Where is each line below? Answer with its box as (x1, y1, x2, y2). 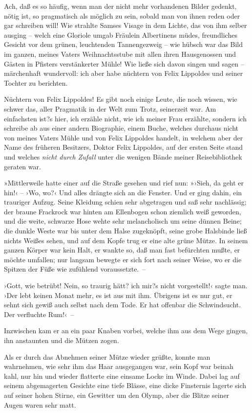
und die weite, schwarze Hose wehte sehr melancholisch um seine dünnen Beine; (4, 216, 242, 226)
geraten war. (4, 161, 41, 171)
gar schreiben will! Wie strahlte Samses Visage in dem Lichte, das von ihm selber (4, 20, 247, 30)
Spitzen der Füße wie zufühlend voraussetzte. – (4, 264, 146, 274)
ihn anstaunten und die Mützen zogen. (4, 335, 119, 345)
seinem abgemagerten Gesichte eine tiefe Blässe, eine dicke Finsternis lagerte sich (4, 380, 247, 390)
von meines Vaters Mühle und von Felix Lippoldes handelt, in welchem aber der (4, 132, 243, 142)
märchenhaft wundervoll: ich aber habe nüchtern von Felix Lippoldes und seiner (4, 68, 243, 78)
